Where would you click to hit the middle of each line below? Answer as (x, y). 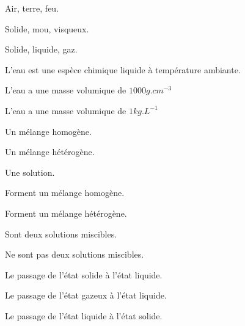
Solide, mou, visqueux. (47, 28)
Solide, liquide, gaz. (41, 49)
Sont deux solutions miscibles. (61, 234)
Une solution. (30, 172)
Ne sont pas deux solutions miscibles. (75, 254)
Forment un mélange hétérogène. (66, 213)
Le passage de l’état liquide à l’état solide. (84, 315)
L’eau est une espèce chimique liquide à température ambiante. (123, 69)
